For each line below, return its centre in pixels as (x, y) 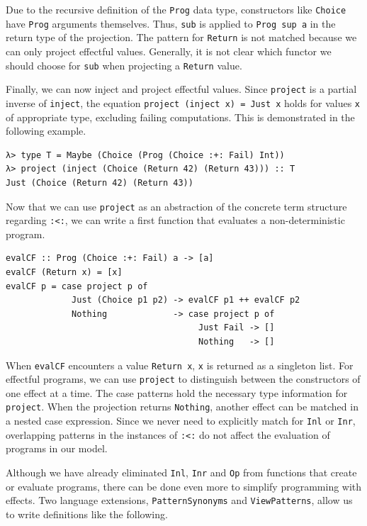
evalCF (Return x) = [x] (64, 272)
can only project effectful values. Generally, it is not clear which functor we (169, 51)
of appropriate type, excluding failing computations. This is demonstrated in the (180, 117)
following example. (46, 131)
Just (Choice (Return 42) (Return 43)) (100, 183)
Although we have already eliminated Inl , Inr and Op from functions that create (181, 472)
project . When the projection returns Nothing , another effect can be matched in (182, 407)
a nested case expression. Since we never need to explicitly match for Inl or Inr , (181, 421)
